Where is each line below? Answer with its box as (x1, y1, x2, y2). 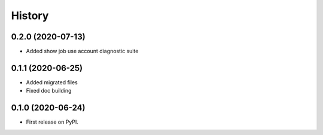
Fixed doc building (26, 87, 72, 94)
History (11, 9, 49, 22)
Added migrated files (26, 78, 78, 86)
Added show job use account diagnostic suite (26, 48, 139, 55)
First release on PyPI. (26, 118, 79, 125)
